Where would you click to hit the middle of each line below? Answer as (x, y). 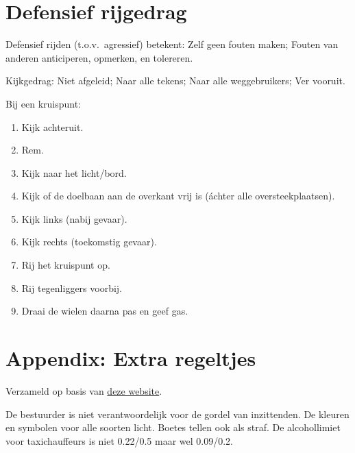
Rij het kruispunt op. (66, 265)
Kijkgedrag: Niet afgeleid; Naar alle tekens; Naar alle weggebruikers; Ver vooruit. (175, 81)
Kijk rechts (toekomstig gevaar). (89, 242)
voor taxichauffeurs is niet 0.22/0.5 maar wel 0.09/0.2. (119, 440)
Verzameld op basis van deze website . (84, 390)
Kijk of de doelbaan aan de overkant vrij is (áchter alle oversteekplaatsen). (178, 196)
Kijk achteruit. (52, 126)
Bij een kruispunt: (43, 103)
